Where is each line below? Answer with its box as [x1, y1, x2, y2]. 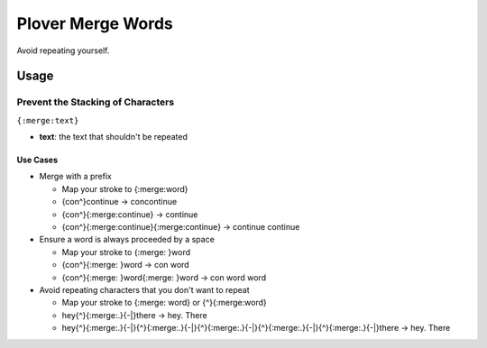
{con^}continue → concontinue [61, 197, 178, 207]
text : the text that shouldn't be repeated [39, 132, 188, 142]
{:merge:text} [16, 115, 79, 125]
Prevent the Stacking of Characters [16, 96, 175, 108]
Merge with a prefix [39, 171, 112, 182]
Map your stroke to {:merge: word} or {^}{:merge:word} [61, 298, 267, 308]
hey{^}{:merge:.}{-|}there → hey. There [61, 309, 207, 320]
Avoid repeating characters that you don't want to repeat [39, 285, 250, 295]
